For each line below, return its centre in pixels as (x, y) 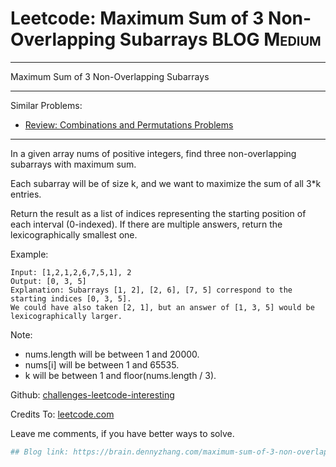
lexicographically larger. (66, 316)
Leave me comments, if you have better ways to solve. (122, 433)
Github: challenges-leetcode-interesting (92, 394)
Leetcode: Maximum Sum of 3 (137, 18)
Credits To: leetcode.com (62, 414)
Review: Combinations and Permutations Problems (129, 124)
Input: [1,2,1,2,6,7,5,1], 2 (71, 272)
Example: (29, 254)
